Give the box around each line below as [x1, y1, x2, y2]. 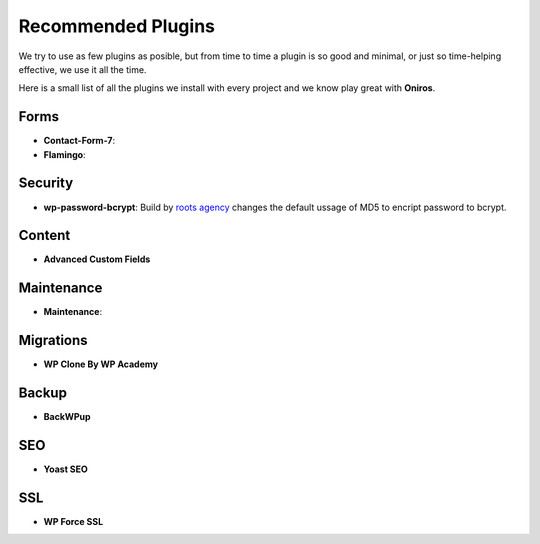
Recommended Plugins [18, 15, 215, 37]
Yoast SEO [43, 463, 89, 475]
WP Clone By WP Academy [43, 358, 159, 370]
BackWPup [43, 411, 91, 423]
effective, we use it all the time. [18, 63, 147, 75]
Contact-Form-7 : [43, 135, 115, 147]
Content [18, 227, 71, 244]
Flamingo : [43, 148, 86, 160]
